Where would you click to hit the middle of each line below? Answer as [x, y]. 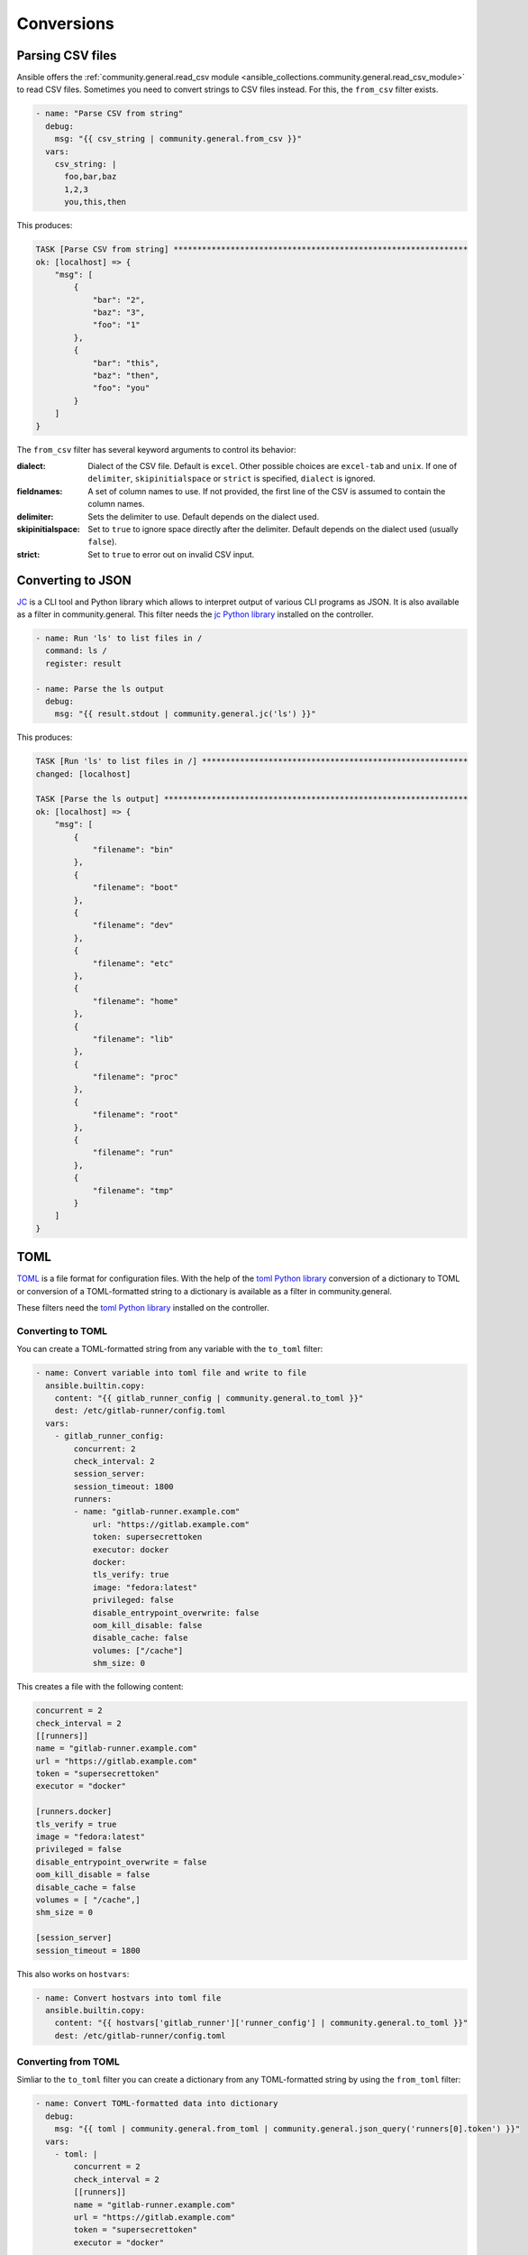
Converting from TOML [68, 2062]
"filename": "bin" [133, 850]
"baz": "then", [126, 376]
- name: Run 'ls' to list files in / [119, 638]
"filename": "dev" [133, 925]
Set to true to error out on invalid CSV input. [171, 554]
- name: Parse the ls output [100, 689]
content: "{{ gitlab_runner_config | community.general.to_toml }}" [209, 1398]
